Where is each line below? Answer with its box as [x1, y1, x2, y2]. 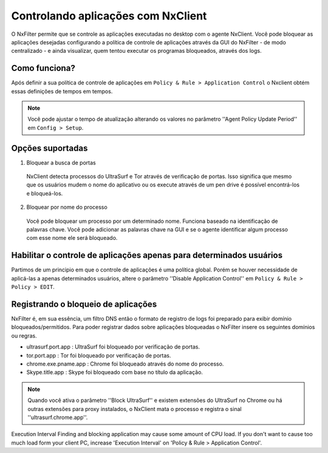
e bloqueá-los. [26, 189, 63, 197]
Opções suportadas [11, 143, 88, 153]
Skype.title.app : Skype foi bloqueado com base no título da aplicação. [26, 369, 203, 376]
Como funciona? [11, 63, 75, 73]
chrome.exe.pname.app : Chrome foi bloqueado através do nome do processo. [26, 360, 224, 367]
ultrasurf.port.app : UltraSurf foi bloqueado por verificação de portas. [26, 343, 200, 350]
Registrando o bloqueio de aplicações [11, 299, 157, 309]
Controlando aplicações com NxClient [11, 9, 207, 22]
